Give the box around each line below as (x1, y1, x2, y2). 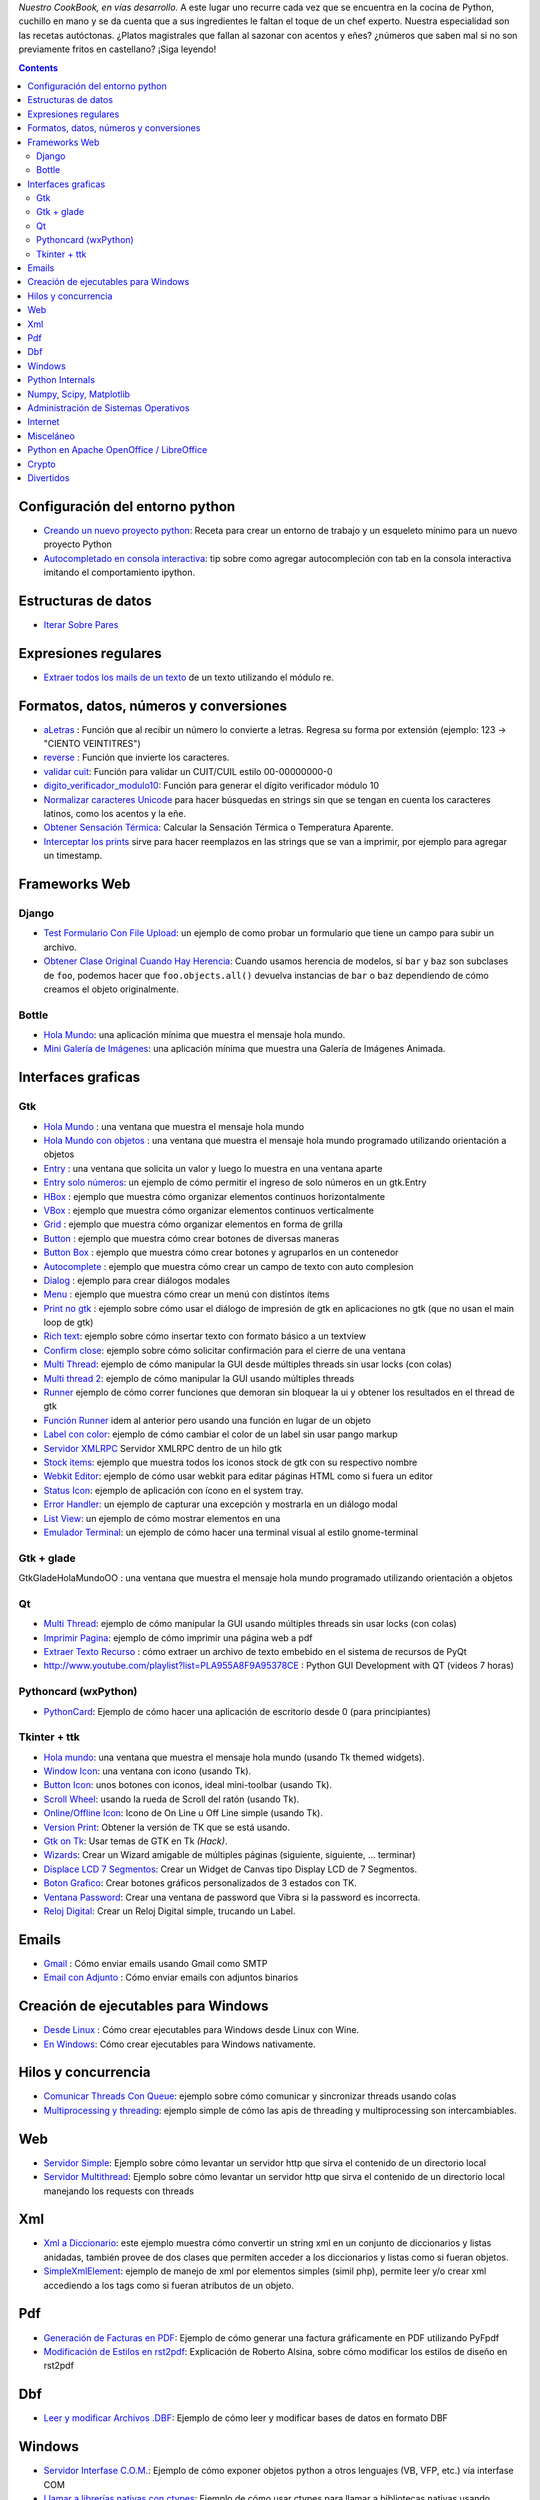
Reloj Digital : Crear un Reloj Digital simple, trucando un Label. (43, 1905, 296, 1917)
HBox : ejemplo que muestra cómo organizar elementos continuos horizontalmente (43, 1190, 385, 1202)
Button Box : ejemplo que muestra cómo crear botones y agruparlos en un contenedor (43, 1246, 399, 1259)
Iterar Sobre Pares (43, 618, 119, 630)
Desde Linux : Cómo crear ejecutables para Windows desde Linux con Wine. (43, 2024, 360, 2036)
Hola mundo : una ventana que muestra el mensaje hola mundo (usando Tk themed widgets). (43, 1751, 425, 1763)
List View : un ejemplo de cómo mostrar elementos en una (43, 1512, 281, 1524)
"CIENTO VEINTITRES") (43, 738, 141, 750)
